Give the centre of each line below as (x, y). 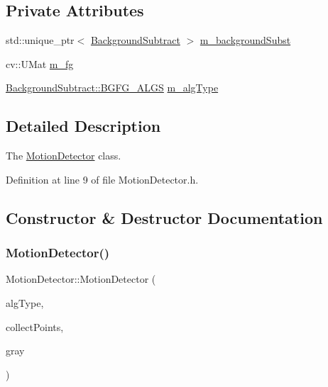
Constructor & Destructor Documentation (164, 217)
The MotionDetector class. (64, 156)
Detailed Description (83, 126)
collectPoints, (35, 326)
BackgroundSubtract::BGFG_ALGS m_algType (112, 88)
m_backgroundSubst (245, 40)
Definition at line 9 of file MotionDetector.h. (102, 179)
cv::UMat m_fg (40, 63)
